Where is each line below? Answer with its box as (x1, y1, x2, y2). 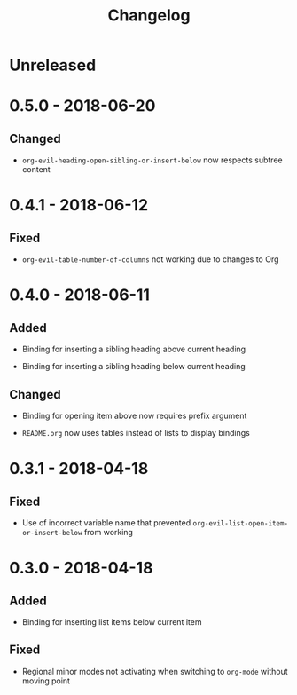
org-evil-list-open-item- (192, 519, 289, 528)
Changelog (107, 5, 191, 26)
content (21, 164, 51, 175)
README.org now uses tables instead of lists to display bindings (21, 428, 250, 438)
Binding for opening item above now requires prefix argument (21, 410, 247, 421)
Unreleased (9, 55, 97, 75)
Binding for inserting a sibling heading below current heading (21, 361, 246, 372)
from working (83, 527, 133, 537)
